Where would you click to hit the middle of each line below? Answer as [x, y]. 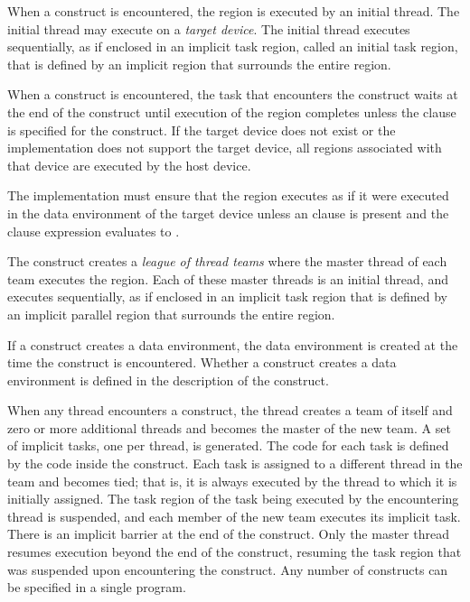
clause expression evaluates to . [94, 231]
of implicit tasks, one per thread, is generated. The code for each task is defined [228, 445]
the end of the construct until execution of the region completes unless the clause [232, 111]
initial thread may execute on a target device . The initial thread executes [209, 28]
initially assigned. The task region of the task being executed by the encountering [233, 499]
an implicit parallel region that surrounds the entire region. [171, 314]
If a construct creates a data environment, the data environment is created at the [233, 344]
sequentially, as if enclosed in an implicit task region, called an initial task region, [233, 46]
